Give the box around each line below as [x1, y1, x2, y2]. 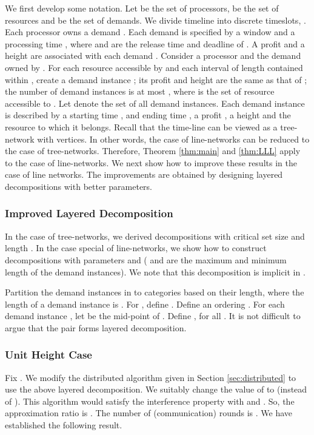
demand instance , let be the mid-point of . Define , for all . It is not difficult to [5, 309, 301, 322]
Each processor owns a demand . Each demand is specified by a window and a [5, 25, 295, 38]
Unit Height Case [5, 347, 92, 362]
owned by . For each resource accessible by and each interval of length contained [5, 61, 303, 73]
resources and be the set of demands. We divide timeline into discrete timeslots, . [5, 13, 306, 26]
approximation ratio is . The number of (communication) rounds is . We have [5, 406, 293, 419]
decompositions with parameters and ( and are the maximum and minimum [5, 253, 287, 266]
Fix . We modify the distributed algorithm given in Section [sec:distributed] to [5, 371, 296, 383]
